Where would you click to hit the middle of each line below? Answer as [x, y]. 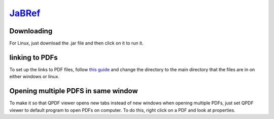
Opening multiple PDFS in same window [74, 91]
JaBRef [25, 13]
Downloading [31, 31]
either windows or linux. [35, 77]
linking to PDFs [33, 57]
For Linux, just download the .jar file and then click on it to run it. [76, 43]
